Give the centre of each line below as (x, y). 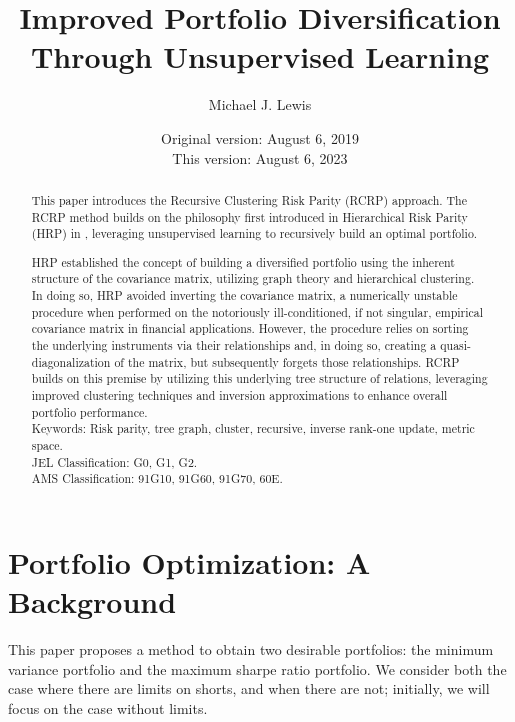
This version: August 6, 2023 (260, 157)
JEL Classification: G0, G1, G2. (114, 461)
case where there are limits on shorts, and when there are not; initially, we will (249, 688)
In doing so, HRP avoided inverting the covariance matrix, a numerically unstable (244, 295)
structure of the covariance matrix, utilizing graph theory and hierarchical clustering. (253, 278)
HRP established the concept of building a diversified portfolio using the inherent (243, 261)
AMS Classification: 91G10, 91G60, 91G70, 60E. (157, 478)
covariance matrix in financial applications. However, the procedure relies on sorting (250, 328)
